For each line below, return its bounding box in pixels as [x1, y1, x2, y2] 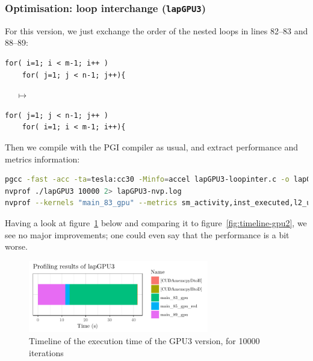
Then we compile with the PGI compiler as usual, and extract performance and [5, 140, 299, 153]
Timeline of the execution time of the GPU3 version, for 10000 [29, 335, 260, 347]
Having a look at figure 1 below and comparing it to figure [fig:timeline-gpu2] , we [5, 216, 307, 229]
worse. [5, 240, 28, 253]
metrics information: [5, 152, 80, 165]
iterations [29, 346, 64, 359]
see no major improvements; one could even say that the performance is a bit [5, 228, 290, 241]
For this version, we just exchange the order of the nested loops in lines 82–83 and [5, 24, 308, 37]
